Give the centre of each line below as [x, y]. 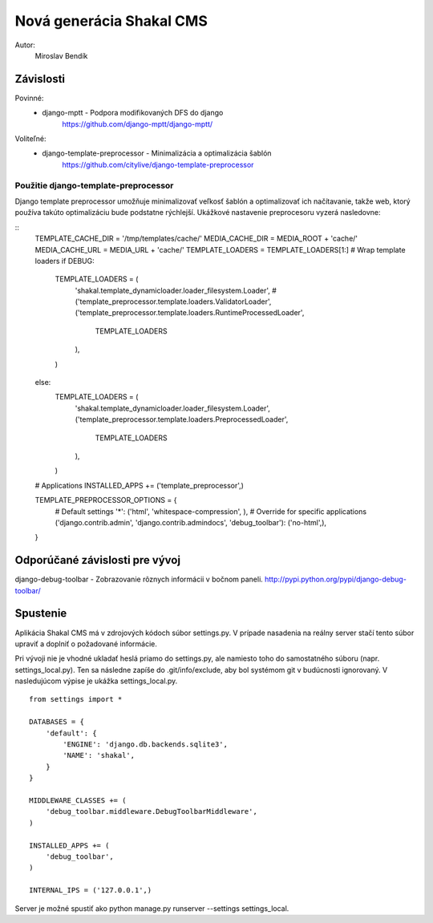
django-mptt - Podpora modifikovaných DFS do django [133, 113]
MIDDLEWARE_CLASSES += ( [78, 800]
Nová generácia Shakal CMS [111, 21]
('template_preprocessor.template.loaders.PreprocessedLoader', [182, 419]
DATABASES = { [57, 722]
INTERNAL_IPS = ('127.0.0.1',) [91, 891]
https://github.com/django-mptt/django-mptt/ [138, 123]
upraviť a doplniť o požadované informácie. [86, 644]
